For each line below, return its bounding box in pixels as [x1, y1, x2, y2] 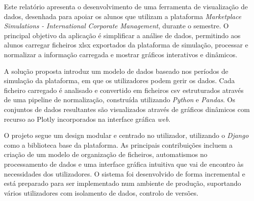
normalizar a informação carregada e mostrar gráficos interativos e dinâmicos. [4, 49, 237, 59]
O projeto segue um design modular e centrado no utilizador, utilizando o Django [4, 130, 249, 140]
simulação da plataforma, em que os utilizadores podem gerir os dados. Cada [4, 75, 235, 86]
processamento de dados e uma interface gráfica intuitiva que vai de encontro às [4, 158, 244, 169]
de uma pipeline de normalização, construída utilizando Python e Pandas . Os [4, 94, 235, 105]
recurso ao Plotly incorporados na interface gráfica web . [4, 113, 171, 124]
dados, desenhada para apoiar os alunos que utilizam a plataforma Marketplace [4, 11, 241, 21]
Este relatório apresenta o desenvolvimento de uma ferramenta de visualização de [4, 1, 248, 11]
